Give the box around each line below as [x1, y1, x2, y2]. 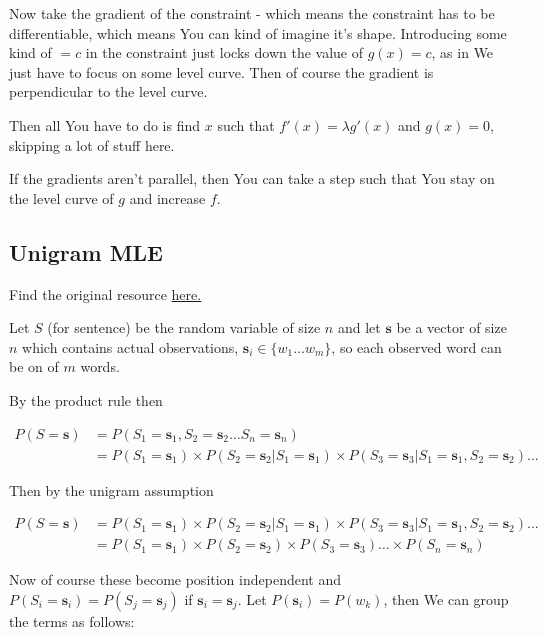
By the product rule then [9, 389, 163, 410]
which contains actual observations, [22, 336, 239, 357]
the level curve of [9, 187, 114, 208]
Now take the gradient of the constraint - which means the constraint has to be [9, 3, 495, 23]
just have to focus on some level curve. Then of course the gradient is [9, 61, 434, 82]
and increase [129, 187, 206, 208]
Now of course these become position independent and [9, 569, 341, 590]
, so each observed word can [331, 336, 502, 357]
